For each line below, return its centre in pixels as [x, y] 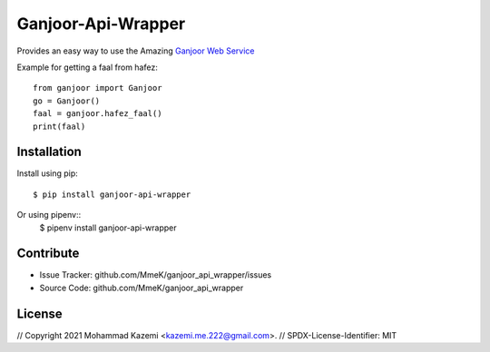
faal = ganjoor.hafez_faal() [98, 114]
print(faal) [59, 126]
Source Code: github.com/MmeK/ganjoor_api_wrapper [142, 288]
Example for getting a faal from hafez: [87, 67]
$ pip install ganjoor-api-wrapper [112, 194]
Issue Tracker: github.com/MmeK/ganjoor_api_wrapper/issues [156, 275]
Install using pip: [48, 173]
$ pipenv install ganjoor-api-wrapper [108, 228]
